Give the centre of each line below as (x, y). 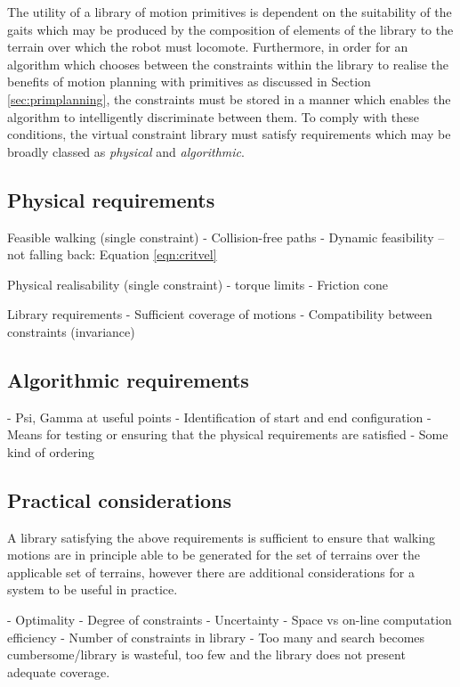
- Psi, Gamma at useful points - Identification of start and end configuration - (219, 417)
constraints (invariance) (71, 331)
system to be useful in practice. (93, 589)
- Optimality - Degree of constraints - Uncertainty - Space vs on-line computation (230, 620)
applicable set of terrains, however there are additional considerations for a (211, 572)
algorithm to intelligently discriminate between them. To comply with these (213, 116)
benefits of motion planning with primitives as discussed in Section (189, 82)
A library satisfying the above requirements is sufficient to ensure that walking (221, 537)
